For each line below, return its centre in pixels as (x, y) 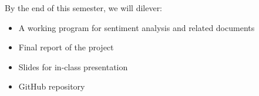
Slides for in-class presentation (73, 66)
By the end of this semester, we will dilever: (84, 8)
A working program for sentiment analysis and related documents (137, 27)
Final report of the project (66, 47)
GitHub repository (52, 86)
